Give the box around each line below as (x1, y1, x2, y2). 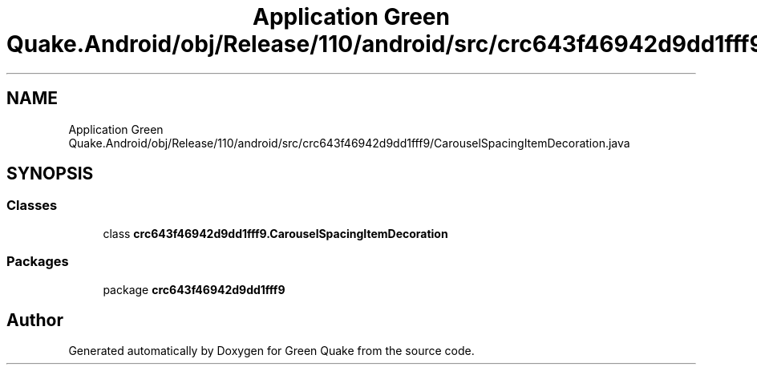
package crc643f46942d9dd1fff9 (103, 282, 285, 296)
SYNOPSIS (6, 163, 94, 184)
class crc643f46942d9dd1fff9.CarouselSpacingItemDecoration (103, 226, 448, 240)
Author (6, 309, 63, 330)
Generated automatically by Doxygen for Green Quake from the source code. (68, 344, 475, 358)
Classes (6, 197, 58, 214)
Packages (6, 253, 69, 270)
